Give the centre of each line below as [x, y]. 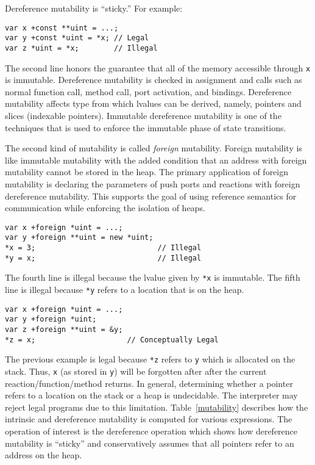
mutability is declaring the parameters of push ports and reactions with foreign [153, 183]
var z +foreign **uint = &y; [64, 330]
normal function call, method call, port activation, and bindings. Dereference [148, 91]
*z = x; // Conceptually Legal [112, 340]
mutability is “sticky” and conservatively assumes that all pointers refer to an [150, 443]
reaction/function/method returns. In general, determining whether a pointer [149, 383]
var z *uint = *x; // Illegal [81, 48]
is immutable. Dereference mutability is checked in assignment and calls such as [154, 80]
